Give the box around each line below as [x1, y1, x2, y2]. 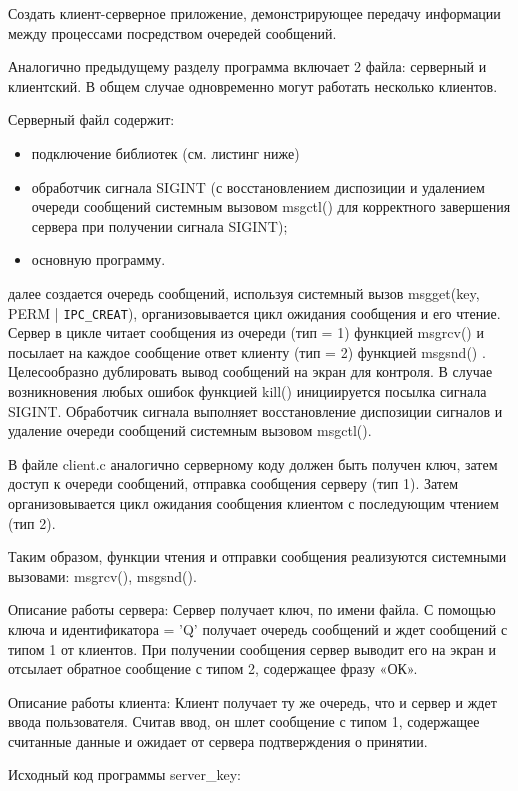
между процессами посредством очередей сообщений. [8, 22, 337, 43]
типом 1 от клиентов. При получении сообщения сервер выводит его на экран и [8, 638, 496, 659]
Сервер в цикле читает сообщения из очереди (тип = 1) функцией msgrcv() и [8, 322, 484, 343]
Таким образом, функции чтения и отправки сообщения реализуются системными [8, 546, 507, 567]
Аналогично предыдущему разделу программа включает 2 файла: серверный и [8, 56, 487, 77]
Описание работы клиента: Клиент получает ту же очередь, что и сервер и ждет [8, 691, 497, 712]
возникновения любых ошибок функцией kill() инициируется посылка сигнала [8, 380, 487, 401]
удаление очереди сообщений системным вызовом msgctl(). [8, 420, 372, 441]
